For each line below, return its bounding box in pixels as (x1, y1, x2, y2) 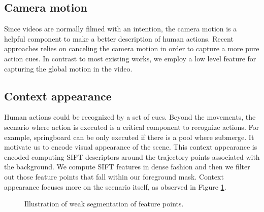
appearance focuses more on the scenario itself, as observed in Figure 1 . (4, 181, 226, 192)
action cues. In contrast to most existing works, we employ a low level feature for (4, 53, 256, 63)
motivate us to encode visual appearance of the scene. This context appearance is (4, 142, 257, 152)
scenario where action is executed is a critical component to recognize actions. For (4, 121, 259, 132)
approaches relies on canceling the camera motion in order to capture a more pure (4, 43, 259, 54)
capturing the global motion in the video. (4, 63, 133, 74)
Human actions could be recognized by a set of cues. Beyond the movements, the (4, 112, 256, 122)
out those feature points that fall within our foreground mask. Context (4, 171, 224, 182)
